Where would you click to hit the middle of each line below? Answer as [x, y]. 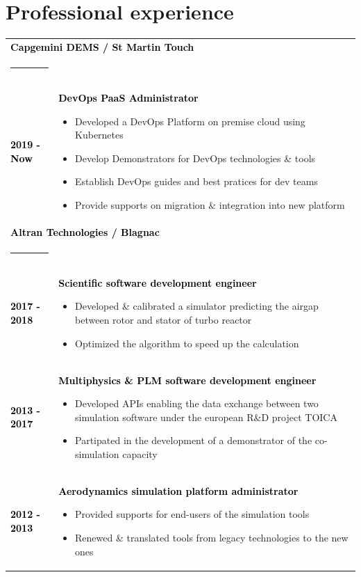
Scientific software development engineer [158, 282]
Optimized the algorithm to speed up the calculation [187, 343]
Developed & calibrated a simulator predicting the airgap [197, 306]
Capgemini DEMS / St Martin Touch [102, 46]
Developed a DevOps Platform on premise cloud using [190, 121]
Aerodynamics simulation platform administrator [178, 490]
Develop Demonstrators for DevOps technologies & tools [195, 158]
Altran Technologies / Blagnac [85, 231]
